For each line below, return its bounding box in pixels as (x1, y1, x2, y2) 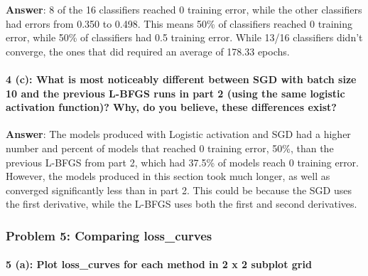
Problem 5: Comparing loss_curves (6, 226, 212, 244)
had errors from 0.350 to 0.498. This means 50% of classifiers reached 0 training (6, 16, 352, 31)
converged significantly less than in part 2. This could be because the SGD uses (6, 182, 352, 197)
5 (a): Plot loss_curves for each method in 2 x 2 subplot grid (6, 257, 312, 272)
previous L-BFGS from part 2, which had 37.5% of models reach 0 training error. (6, 154, 359, 169)
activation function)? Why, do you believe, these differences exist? (6, 100, 337, 115)
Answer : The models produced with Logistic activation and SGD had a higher (6, 127, 351, 142)
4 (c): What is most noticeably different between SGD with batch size (6, 71, 357, 86)
